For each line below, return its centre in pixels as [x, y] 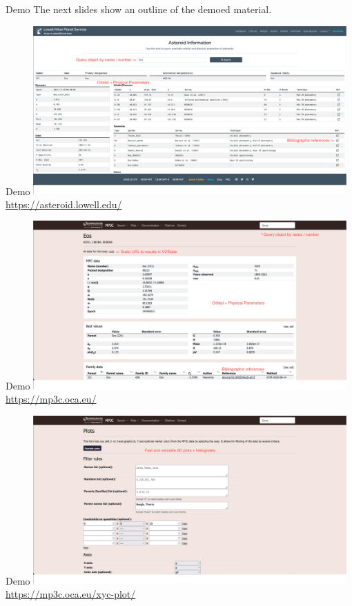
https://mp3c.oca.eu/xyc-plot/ [71, 594]
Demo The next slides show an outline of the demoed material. [139, 9]
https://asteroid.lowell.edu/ [64, 204]
